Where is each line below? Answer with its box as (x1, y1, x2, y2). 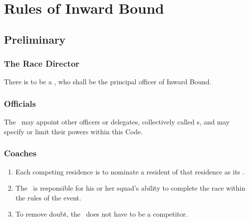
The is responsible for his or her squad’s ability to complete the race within (15, 183, 246, 193)
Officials (4, 97, 36, 109)
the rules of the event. (15, 192, 81, 202)
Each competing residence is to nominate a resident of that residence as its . (15, 166, 245, 176)
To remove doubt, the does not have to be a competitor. (15, 209, 188, 219)
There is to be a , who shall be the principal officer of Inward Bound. (4, 76, 212, 87)
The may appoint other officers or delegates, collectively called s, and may (4, 117, 230, 127)
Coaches (4, 147, 37, 159)
